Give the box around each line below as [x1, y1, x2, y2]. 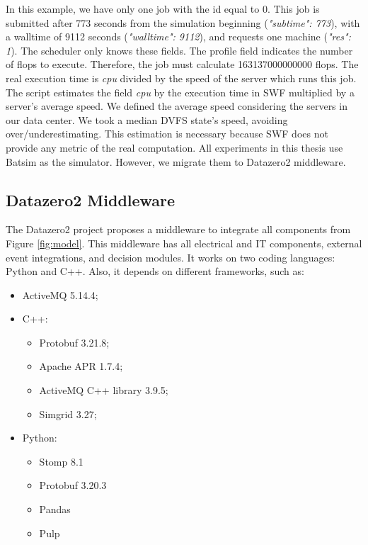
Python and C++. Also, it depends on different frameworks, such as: [6, 264, 304, 279]
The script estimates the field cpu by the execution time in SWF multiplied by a [6, 84, 355, 99]
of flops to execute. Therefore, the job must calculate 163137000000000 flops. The [6, 57, 359, 72]
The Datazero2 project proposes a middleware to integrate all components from [6, 222, 351, 237]
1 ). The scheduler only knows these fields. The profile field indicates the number [6, 43, 353, 57]
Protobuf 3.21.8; [39, 335, 110, 349]
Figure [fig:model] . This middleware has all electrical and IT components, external [6, 235, 362, 250]
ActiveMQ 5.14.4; [22, 287, 98, 302]
